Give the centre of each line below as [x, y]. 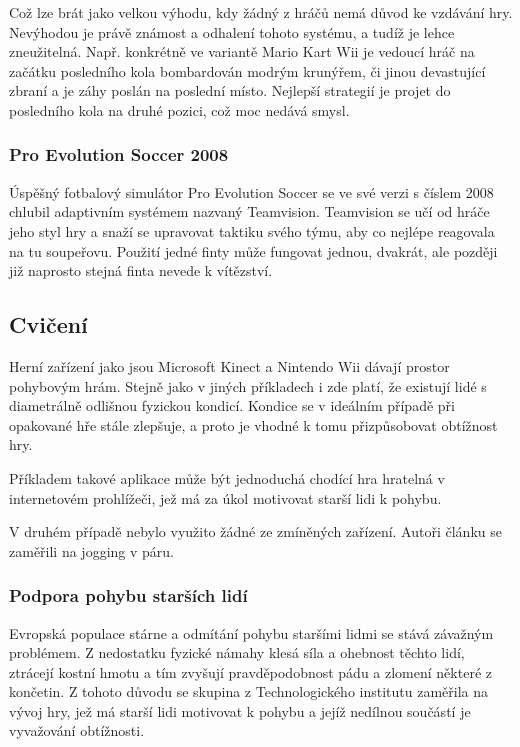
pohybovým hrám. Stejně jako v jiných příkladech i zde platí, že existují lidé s [248, 385]
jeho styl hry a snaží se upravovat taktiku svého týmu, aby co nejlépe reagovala [252, 230]
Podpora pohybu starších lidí [128, 595]
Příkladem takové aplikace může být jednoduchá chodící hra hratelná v [227, 477]
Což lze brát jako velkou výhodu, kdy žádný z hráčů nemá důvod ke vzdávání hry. [261, 12]
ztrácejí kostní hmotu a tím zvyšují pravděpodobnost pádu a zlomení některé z [250, 671]
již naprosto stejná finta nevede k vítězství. [141, 270]
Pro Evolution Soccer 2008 [119, 154]
